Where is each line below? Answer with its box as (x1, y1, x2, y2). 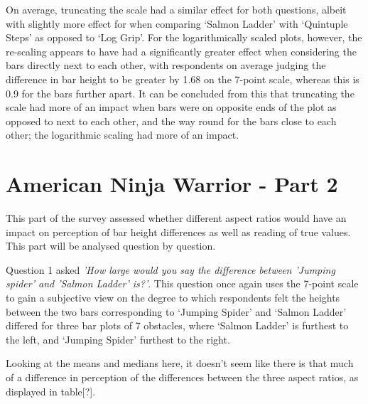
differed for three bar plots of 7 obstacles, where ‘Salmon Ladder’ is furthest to (6, 318, 349, 333)
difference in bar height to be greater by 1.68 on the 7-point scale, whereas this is (6, 71, 359, 86)
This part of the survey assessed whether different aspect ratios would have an (6, 211, 347, 225)
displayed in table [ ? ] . (6, 383, 96, 398)
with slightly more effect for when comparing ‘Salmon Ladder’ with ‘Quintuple (6, 16, 348, 31)
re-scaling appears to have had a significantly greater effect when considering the (6, 43, 357, 58)
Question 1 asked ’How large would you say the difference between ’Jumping (6, 262, 335, 277)
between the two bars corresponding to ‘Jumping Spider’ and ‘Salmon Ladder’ (6, 304, 347, 319)
